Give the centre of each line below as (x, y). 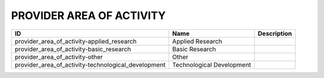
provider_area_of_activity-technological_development (90, 64)
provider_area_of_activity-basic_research (73, 49)
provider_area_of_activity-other (59, 57)
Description (275, 33)
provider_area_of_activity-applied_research (76, 41)
